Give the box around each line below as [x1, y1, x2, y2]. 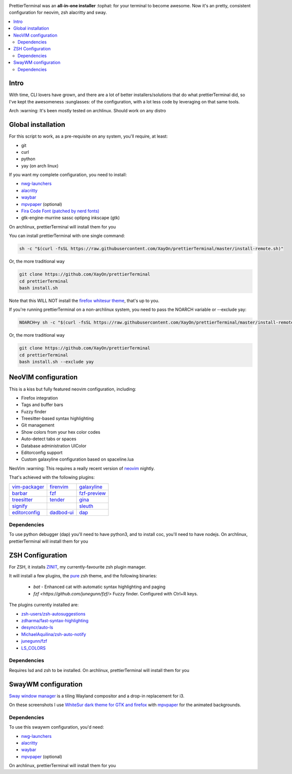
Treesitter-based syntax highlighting [21, 415, 94, 422]
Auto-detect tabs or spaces [21, 436, 76, 442]
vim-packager [12, 483, 44, 490]
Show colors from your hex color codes [21, 429, 101, 435]
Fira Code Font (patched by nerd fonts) [21, 208, 100, 214]
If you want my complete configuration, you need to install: [9, 172, 127, 178]
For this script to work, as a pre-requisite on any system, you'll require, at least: [9, 133, 168, 139]
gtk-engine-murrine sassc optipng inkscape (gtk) [21, 215, 120, 221]
